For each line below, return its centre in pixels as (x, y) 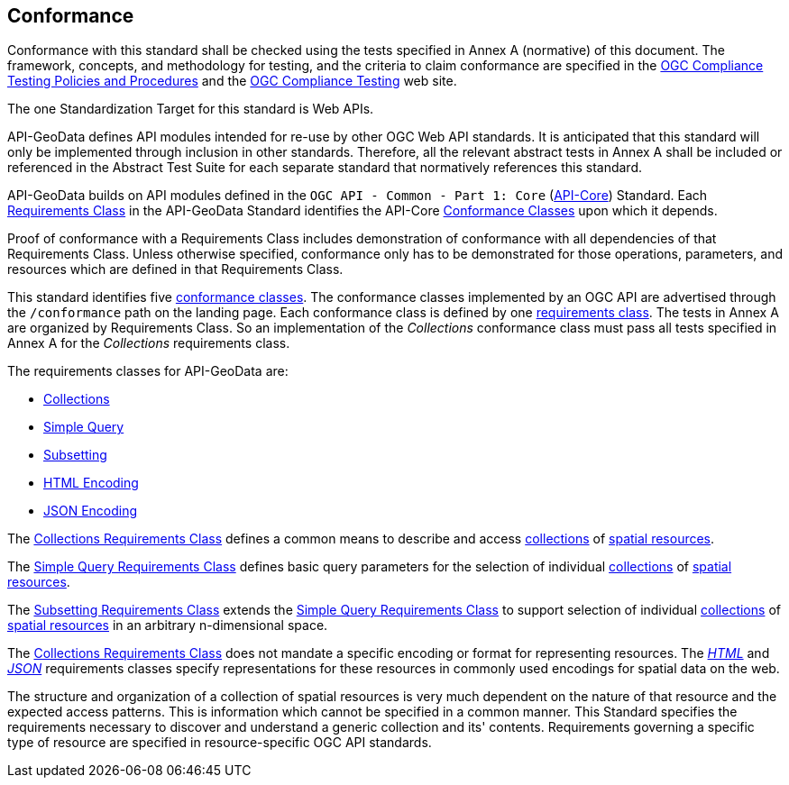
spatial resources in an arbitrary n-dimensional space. (168, 625)
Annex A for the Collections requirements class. (149, 343)
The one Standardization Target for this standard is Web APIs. (191, 109)
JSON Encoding (91, 511)
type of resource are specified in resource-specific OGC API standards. (220, 743)
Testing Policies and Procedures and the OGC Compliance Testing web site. (232, 81)
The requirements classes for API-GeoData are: (148, 371)
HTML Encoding (91, 483)
